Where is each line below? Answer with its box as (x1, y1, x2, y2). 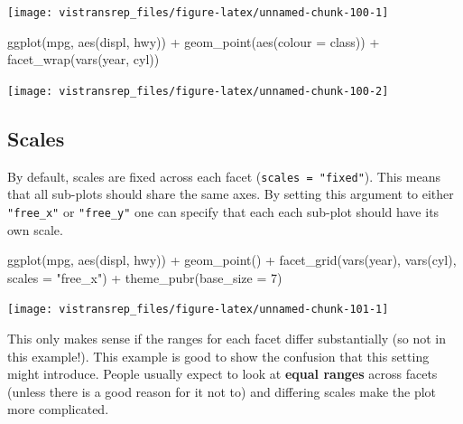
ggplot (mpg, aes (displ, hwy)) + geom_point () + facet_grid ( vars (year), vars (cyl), (7, 250, 457, 269)
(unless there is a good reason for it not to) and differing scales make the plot (7, 382, 437, 400)
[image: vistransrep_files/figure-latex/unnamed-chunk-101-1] (7, 303, 389, 316)
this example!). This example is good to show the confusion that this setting (7, 346, 430, 365)
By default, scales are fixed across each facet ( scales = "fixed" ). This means (7, 166, 440, 185)
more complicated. (7, 400, 109, 419)
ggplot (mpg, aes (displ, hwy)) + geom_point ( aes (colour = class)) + (7, 32, 380, 51)
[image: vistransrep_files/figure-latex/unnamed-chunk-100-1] (7, 6, 389, 19)
